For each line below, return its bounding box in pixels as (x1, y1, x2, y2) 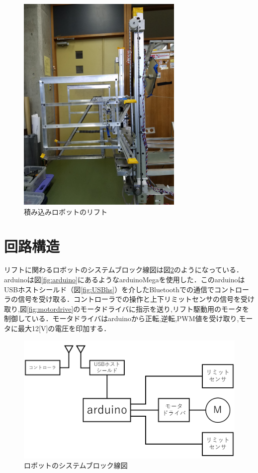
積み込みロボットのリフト (24, 206, 107, 217)
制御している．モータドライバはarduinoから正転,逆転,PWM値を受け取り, (4, 313, 239, 324)
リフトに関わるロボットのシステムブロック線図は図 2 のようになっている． (4, 264, 244, 275)
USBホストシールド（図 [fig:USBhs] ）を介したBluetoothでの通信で (4, 284, 215, 294)
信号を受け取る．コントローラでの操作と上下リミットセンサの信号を (17, 294, 241, 304)
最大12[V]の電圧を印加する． (17, 323, 111, 334)
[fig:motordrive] (26, 303, 74, 314)
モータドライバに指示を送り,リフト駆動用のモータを (80, 303, 249, 314)
